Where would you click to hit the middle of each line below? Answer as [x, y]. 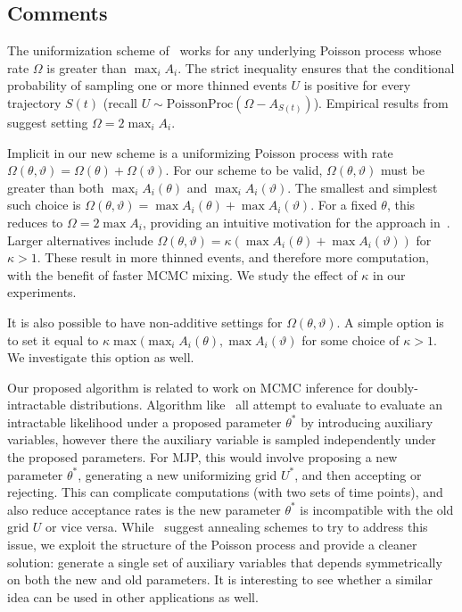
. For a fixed [344, 205]
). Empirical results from [381, 102]
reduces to [35, 222]
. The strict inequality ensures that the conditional [316, 67]
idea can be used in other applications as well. [133, 596]
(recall [120, 102]
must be [403, 170]
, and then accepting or [358, 474]
